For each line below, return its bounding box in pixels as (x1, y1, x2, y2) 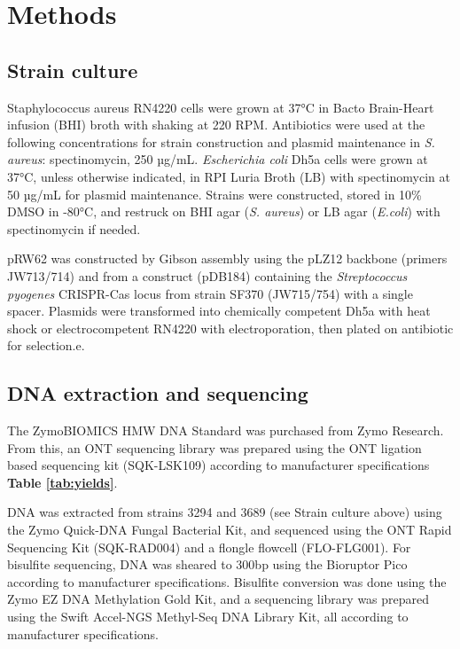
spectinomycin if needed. (7, 219, 141, 238)
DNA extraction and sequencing (7, 379, 308, 407)
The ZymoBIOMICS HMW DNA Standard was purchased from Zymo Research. (7, 421, 444, 440)
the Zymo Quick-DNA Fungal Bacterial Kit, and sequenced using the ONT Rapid (7, 520, 452, 539)
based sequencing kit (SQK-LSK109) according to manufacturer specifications (7, 456, 430, 474)
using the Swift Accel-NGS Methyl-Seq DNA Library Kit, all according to (7, 607, 409, 626)
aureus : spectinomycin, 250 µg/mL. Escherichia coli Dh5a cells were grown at (7, 150, 428, 168)
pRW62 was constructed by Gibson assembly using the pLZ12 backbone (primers (7, 249, 448, 268)
